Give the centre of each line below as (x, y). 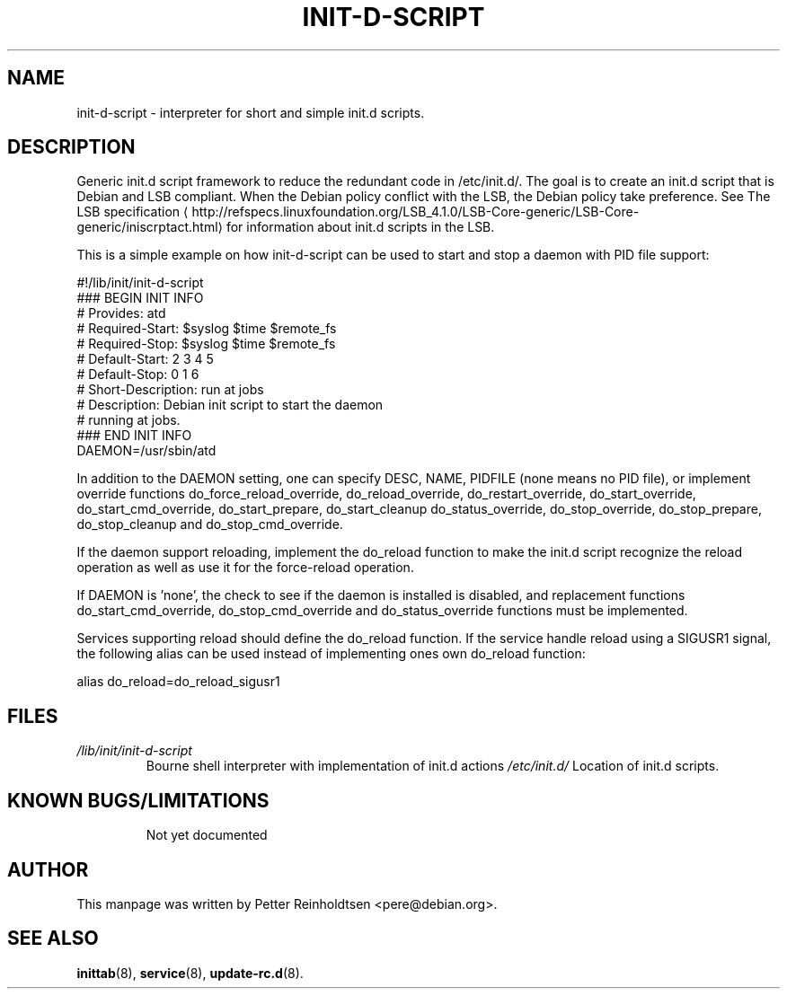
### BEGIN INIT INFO (140, 298)
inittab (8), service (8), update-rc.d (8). (190, 973)
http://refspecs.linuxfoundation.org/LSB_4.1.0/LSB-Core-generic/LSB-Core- (416, 212)
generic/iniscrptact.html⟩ (150, 227)
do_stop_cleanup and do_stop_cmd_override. (210, 524)
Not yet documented (207, 835)
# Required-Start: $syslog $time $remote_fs (207, 329)
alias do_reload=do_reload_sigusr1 (178, 682)
